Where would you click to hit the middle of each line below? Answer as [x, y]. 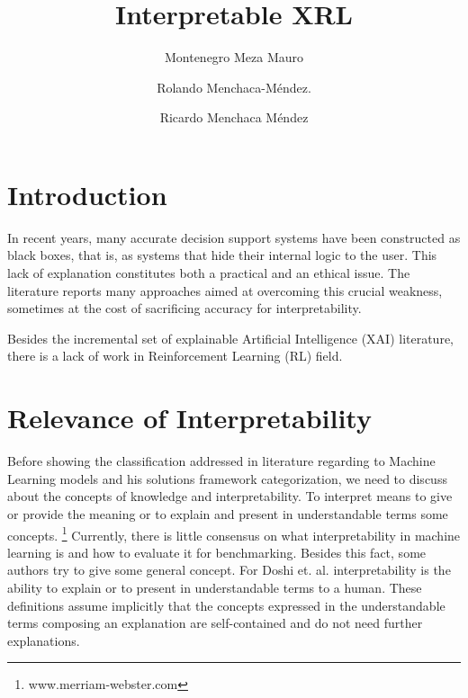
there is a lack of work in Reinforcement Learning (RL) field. [175, 356]
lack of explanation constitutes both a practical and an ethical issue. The [209, 273]
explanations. [44, 640]
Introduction [87, 194]
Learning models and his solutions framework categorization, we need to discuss [227, 478]
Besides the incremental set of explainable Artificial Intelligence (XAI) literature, [231, 338]
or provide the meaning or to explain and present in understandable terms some [228, 513]
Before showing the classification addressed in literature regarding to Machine [221, 461]
